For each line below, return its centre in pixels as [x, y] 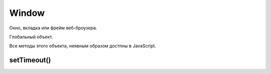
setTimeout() [30, 60]
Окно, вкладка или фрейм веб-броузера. [53, 28]
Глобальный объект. [31, 37]
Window [27, 13]
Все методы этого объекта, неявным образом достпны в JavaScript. [83, 46]
